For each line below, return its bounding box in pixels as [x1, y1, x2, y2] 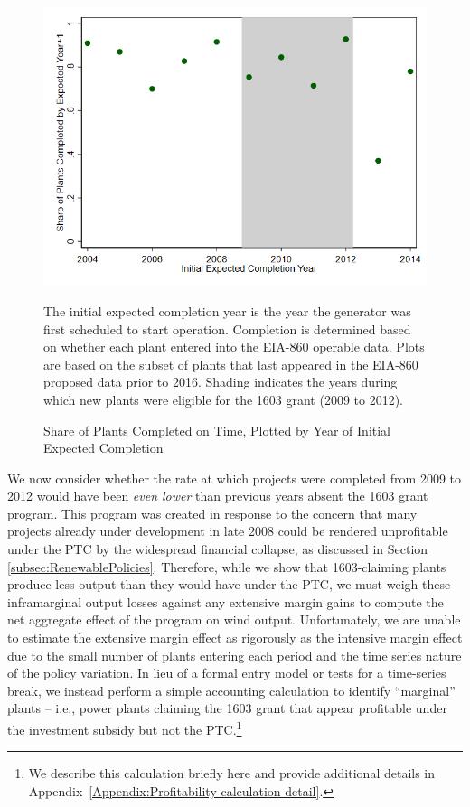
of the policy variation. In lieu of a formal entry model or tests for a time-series [7, 663, 446, 682]
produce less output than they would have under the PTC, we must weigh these [7, 575, 451, 594]
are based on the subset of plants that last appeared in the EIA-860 [43, 354, 418, 373]
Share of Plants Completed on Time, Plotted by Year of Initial [43, 420, 391, 439]
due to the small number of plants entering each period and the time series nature [7, 645, 462, 664]
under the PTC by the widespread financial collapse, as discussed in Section [7, 540, 428, 558]
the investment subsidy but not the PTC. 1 [7, 718, 242, 738]
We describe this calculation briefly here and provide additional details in [28, 764, 436, 783]
